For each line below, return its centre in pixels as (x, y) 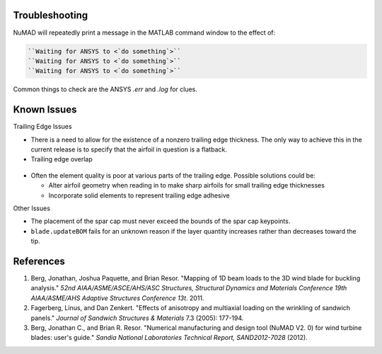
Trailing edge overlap (62, 159)
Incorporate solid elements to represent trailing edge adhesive (139, 195)
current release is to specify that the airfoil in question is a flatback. (129, 149)
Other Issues (32, 208)
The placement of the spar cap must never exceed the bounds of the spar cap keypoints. (161, 221)
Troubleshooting (51, 15)
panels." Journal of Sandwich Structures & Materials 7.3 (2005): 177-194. (137, 318)
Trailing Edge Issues (42, 127)
